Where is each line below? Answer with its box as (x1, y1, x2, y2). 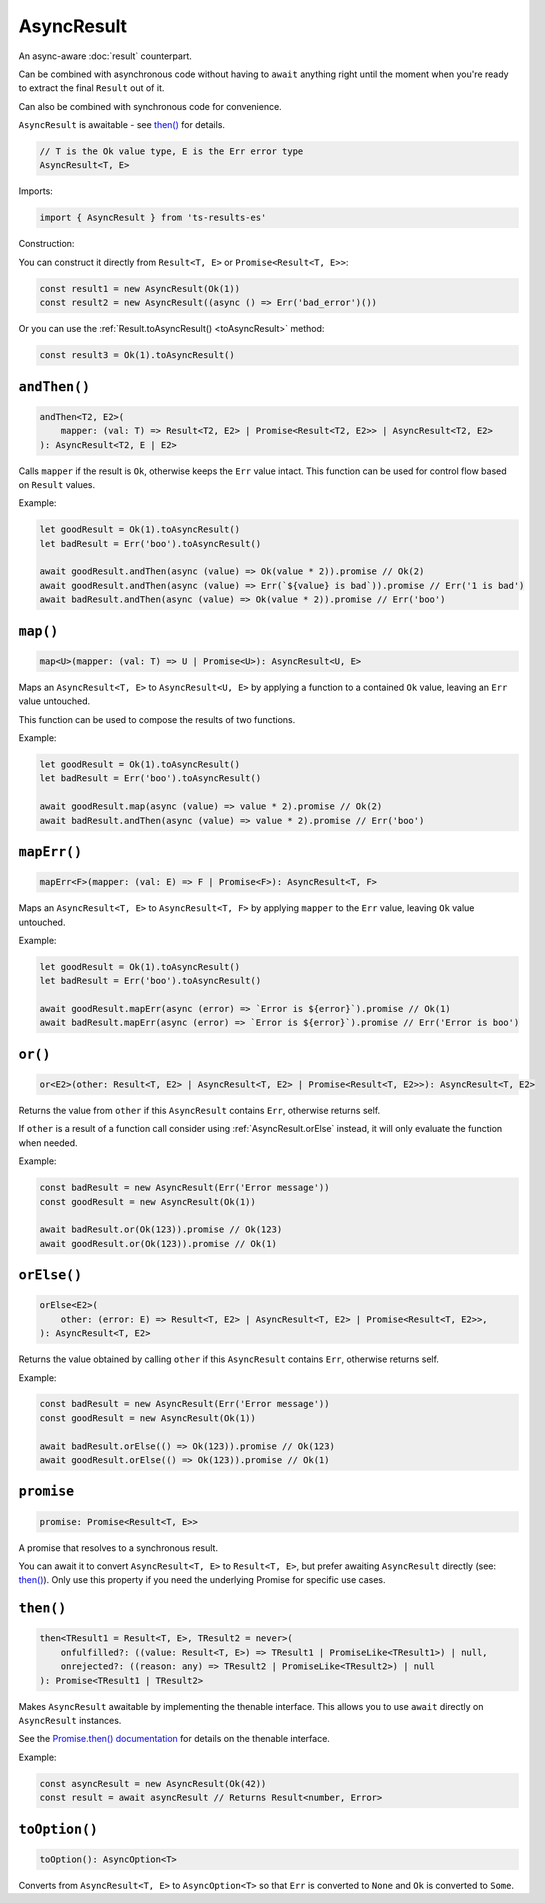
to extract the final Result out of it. (18, 82, 165, 94)
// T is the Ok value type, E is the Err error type (39, 146, 304, 157)
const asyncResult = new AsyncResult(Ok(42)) (39, 1778, 267, 1789)
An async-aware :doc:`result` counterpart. (18, 50, 192, 62)
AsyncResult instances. (18, 1714, 122, 1726)
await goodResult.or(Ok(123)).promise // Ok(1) (39, 1238, 277, 1249)
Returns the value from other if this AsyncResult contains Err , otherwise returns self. (18, 1105, 381, 1117)
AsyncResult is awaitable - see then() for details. (18, 119, 225, 131)
